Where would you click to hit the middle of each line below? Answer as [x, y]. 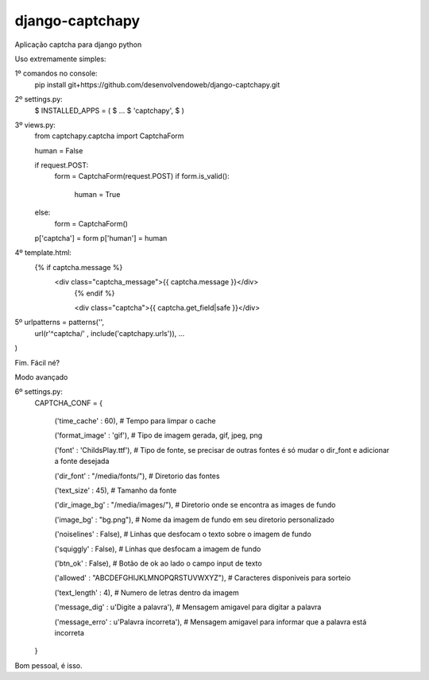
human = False [59, 150]
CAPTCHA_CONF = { [69, 403]
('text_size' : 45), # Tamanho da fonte [116, 491]
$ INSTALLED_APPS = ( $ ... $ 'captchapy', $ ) [109, 110]
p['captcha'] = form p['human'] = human [101, 238]
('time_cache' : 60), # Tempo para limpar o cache [135, 421]
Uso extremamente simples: [60, 59]
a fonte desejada [82, 462]
